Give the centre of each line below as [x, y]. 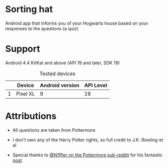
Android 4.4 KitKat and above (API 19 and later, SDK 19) [63, 63]
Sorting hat [29, 9]
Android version [60, 85]
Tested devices [57, 73]
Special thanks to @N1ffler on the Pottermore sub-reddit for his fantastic [87, 155]
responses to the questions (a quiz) [42, 28]
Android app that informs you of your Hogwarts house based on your [77, 23]
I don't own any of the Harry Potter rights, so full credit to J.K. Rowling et [88, 140]
